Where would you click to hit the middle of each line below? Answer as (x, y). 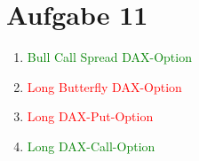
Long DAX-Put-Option (90, 116)
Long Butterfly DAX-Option (104, 86)
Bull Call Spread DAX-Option (109, 57)
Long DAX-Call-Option (91, 146)
